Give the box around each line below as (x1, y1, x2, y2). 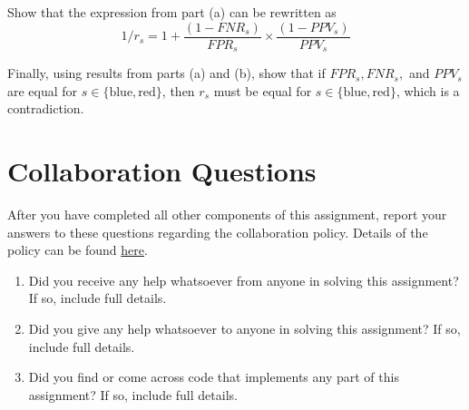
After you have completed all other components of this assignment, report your (7, 205, 447, 224)
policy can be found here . (7, 240, 148, 259)
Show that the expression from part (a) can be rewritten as (7, 3, 337, 21)
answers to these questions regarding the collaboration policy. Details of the (7, 222, 428, 241)
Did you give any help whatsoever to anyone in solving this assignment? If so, (28, 318, 461, 337)
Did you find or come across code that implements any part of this (28, 367, 399, 386)
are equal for (7, 81, 78, 100)
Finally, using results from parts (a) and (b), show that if (7, 63, 326, 83)
